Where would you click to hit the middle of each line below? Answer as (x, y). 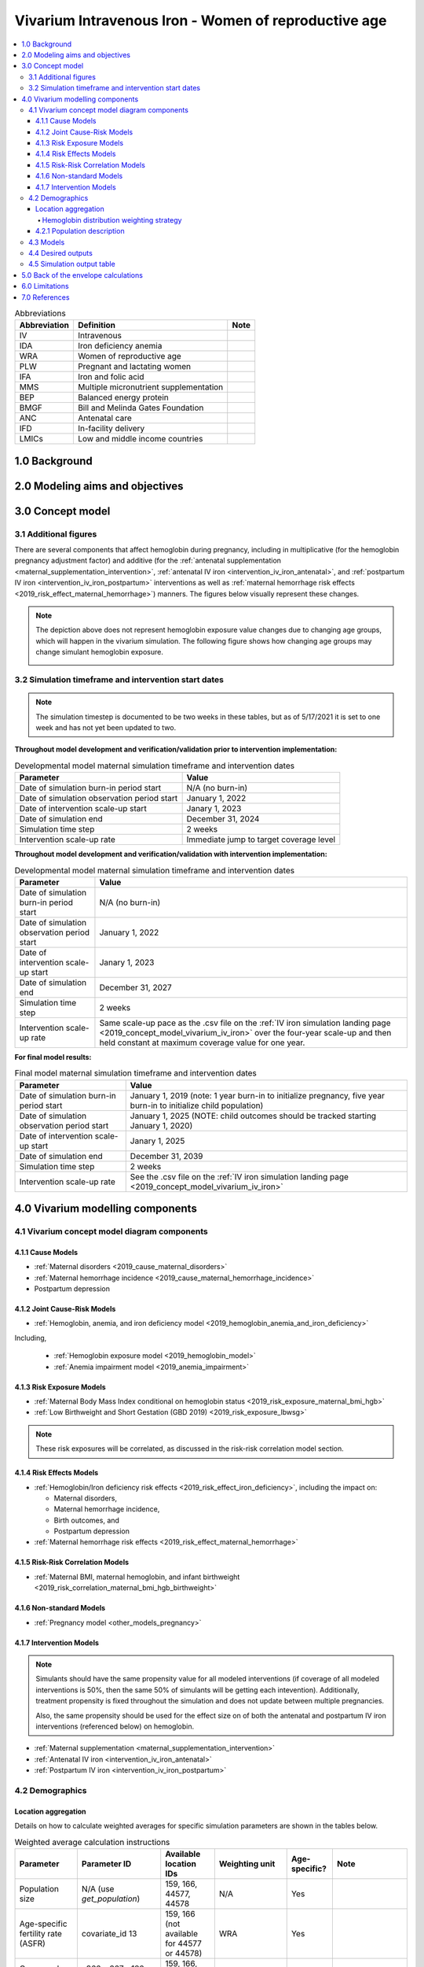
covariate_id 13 (109, 1933)
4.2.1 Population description (80, 231)
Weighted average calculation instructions (92, 1842)
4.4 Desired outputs (61, 253)
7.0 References (46, 297)
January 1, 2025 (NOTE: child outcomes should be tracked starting (253, 1116)
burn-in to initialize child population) (197, 1105)
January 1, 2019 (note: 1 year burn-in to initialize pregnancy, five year (257, 1095)
